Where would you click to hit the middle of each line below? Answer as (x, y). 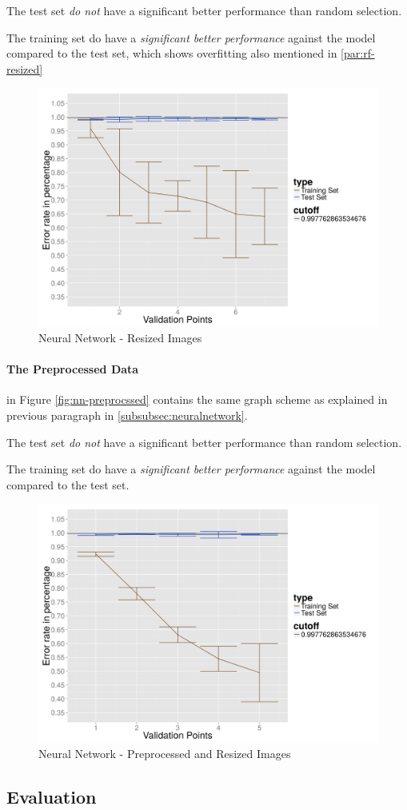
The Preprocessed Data (73, 369)
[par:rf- (358, 53)
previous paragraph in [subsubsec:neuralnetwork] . (127, 415)
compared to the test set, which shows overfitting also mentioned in (172, 53)
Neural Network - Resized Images (120, 338)
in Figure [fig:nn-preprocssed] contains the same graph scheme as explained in (197, 399)
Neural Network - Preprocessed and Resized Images (165, 754)
